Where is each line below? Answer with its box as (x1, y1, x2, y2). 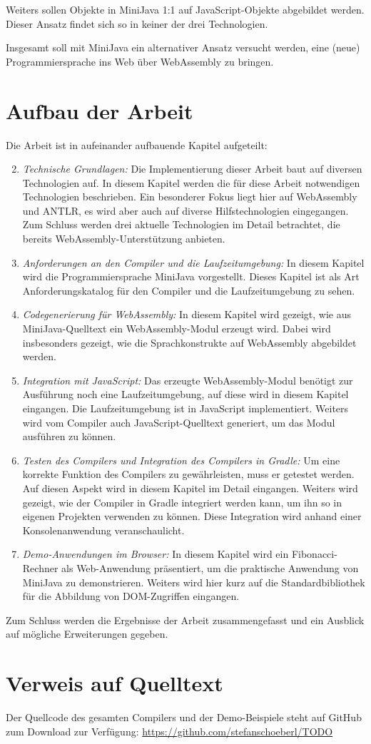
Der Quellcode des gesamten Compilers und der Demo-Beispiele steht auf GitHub (6, 710, 362, 725)
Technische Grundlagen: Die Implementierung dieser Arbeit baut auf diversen (22, 161, 362, 176)
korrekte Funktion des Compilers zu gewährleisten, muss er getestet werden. (22, 467, 355, 481)
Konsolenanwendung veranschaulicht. (22, 522, 185, 537)
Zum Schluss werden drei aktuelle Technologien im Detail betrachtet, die (22, 217, 340, 232)
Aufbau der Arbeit (6, 96, 193, 125)
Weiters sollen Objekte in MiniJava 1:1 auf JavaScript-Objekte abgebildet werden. (6, 2, 365, 16)
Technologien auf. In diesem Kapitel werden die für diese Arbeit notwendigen (22, 175, 360, 190)
